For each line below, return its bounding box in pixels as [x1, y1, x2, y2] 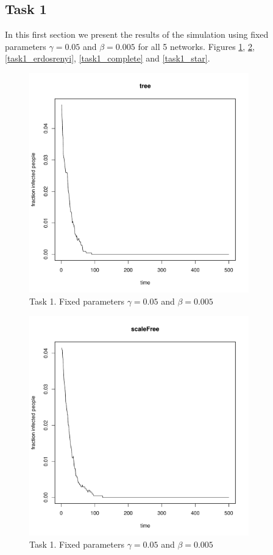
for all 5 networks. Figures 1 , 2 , [138, 40, 255, 52]
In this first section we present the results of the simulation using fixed [5, 28, 269, 41]
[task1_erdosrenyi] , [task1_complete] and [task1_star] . [5, 52, 210, 65]
